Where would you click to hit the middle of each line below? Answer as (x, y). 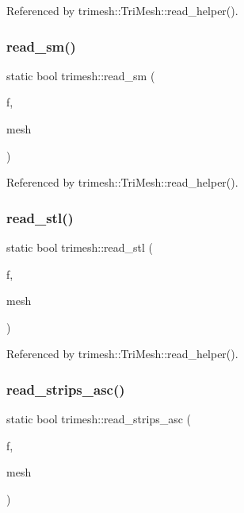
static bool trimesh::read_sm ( (81, 75)
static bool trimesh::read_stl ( (80, 247)
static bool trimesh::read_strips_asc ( (99, 419)
